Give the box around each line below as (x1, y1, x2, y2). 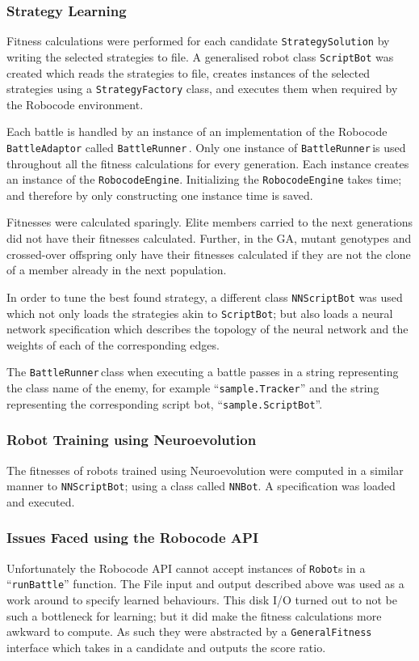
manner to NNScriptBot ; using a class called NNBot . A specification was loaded (6, 477, 396, 494)
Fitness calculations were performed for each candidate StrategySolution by (6, 32, 390, 49)
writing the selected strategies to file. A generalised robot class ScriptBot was (6, 48, 394, 65)
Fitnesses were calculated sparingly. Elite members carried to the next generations (6, 214, 413, 231)
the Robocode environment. (6, 95, 144, 112)
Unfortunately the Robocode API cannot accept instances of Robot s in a (6, 559, 366, 576)
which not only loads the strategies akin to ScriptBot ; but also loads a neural (6, 304, 393, 321)
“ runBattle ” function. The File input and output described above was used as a (6, 575, 404, 592)
